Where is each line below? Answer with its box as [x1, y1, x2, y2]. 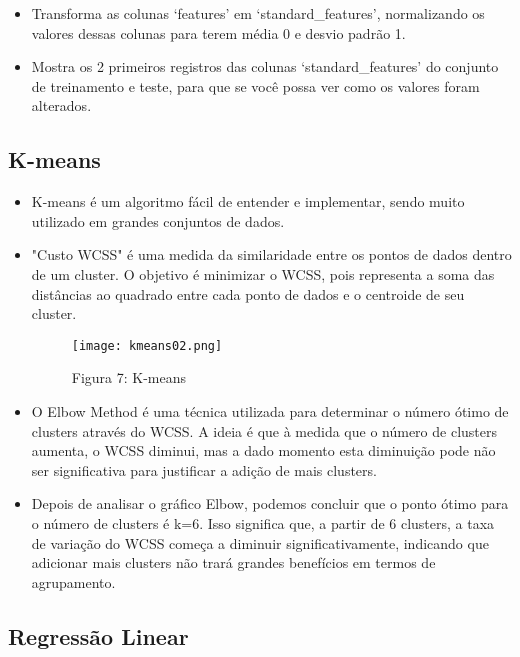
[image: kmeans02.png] [71, 338, 223, 353]
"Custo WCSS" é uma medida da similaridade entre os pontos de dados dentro [31, 244, 512, 265]
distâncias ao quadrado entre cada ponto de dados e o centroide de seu [31, 283, 465, 304]
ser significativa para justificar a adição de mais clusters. [31, 459, 377, 480]
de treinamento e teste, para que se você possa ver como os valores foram [31, 75, 480, 96]
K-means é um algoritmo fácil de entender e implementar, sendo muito [31, 191, 465, 212]
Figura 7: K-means [71, 367, 187, 388]
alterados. [31, 95, 92, 116]
